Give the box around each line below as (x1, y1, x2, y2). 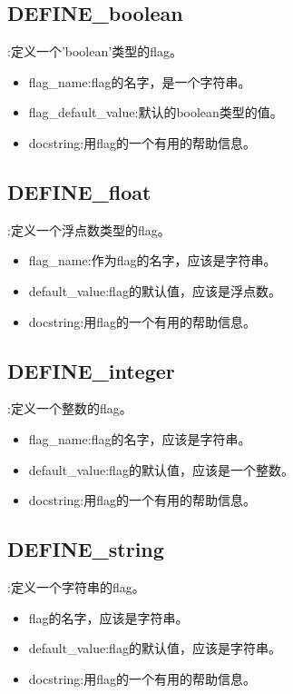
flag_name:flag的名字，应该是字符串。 (28, 429, 251, 448)
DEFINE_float (7, 177, 151, 205)
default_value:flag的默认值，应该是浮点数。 (28, 281, 281, 300)
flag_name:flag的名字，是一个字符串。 (28, 72, 251, 91)
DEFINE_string (7, 535, 164, 563)
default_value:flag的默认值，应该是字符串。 (28, 639, 281, 658)
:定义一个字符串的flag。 (7, 577, 145, 596)
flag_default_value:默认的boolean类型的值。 (28, 103, 283, 122)
